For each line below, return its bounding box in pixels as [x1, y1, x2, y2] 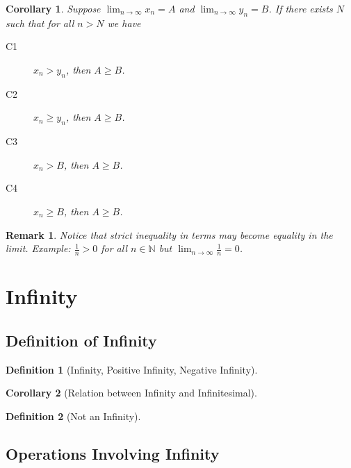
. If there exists [268, 1, 333, 15]
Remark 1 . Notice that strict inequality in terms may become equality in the [6, 227, 333, 242]
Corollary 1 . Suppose [6, 1, 101, 15]
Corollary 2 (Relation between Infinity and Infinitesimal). [6, 385, 257, 400]
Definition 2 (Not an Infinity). [6, 408, 141, 423]
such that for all [6, 15, 74, 30]
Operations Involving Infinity [6, 442, 220, 464]
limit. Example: [6, 241, 71, 256]
